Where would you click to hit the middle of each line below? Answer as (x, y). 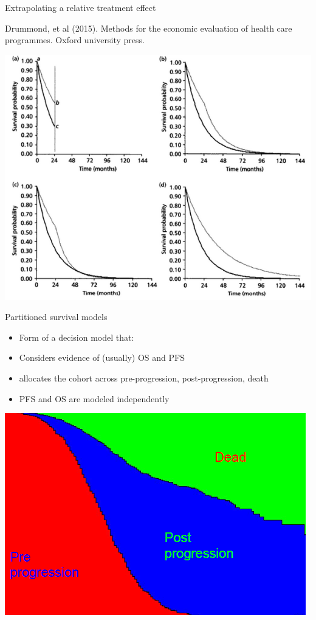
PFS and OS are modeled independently (94, 398)
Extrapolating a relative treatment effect (81, 7)
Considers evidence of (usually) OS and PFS (102, 357)
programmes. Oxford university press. (75, 40)
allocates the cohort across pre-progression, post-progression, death (144, 378)
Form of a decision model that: (77, 337)
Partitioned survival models (56, 317)
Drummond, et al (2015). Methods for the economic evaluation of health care (149, 28)
